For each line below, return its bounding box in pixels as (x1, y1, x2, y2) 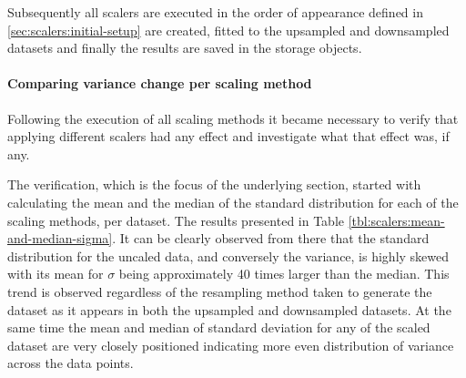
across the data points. (7, 353, 134, 373)
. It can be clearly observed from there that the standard (112, 229, 430, 248)
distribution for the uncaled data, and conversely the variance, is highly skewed (7, 246, 450, 265)
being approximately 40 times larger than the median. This (118, 264, 450, 283)
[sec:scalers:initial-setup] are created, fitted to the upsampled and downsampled (7, 20, 450, 39)
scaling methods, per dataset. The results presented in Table (7, 210, 345, 230)
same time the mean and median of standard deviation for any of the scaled (7, 318, 431, 337)
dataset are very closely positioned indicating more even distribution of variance (7, 335, 454, 354)
